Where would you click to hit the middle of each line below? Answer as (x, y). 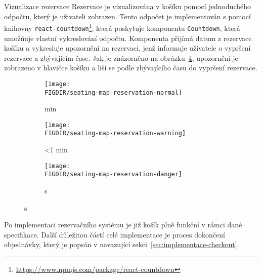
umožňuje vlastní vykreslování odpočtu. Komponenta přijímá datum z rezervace (128, 38)
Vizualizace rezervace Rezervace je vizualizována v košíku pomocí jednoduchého (128, 6)
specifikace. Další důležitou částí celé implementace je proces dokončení (115, 234)
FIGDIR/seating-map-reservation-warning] (115, 133)
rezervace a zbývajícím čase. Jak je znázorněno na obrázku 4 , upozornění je (121, 57)
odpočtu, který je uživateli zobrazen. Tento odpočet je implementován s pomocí (127, 16)
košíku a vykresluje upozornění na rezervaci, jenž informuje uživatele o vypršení (127, 48)
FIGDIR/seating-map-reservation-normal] (114, 92)
